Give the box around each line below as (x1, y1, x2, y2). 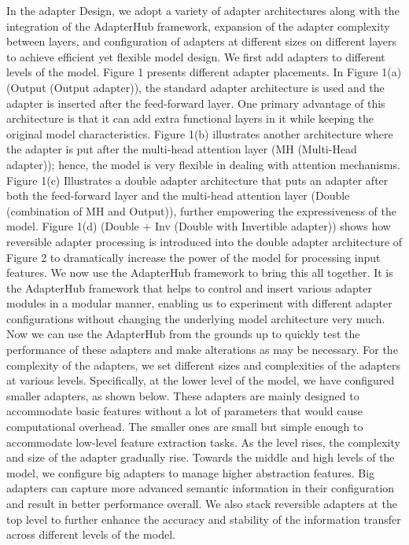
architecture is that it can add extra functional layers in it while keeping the (6, 110, 374, 127)
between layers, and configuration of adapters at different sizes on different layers (6, 33, 397, 50)
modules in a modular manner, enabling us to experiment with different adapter (6, 295, 392, 311)
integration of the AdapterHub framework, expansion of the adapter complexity (6, 17, 390, 34)
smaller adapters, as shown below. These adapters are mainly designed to (6, 387, 359, 403)
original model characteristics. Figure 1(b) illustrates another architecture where (6, 125, 393, 142)
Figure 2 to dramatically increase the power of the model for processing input (6, 249, 381, 265)
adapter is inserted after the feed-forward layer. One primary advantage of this (6, 94, 385, 111)
